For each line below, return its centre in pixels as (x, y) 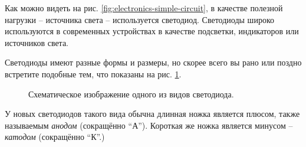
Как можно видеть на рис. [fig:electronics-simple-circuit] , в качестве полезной (144, 8)
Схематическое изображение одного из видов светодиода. (131, 94)
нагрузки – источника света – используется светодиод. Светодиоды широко (139, 19)
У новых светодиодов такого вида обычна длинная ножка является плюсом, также (152, 114)
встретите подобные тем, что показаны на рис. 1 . (93, 73)
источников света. (37, 42)
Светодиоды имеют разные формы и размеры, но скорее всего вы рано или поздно (153, 62)
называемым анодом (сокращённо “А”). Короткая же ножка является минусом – (149, 125)
